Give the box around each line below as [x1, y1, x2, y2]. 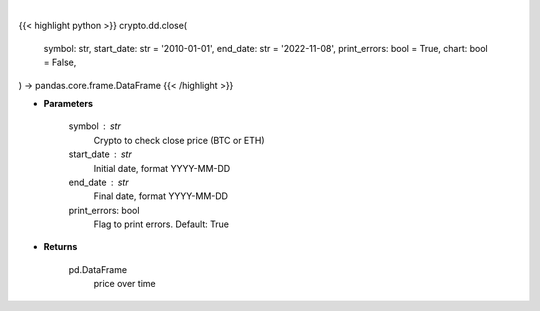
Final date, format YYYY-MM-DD [93, 190, 229, 202]
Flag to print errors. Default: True [93, 218, 230, 230]
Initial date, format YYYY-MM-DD [93, 162, 231, 174]
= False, [43, 56, 77, 69]
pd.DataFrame [68, 263, 128, 275]
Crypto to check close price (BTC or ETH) [93, 134, 265, 146]
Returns [43, 241, 78, 253]
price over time [93, 278, 156, 290]
